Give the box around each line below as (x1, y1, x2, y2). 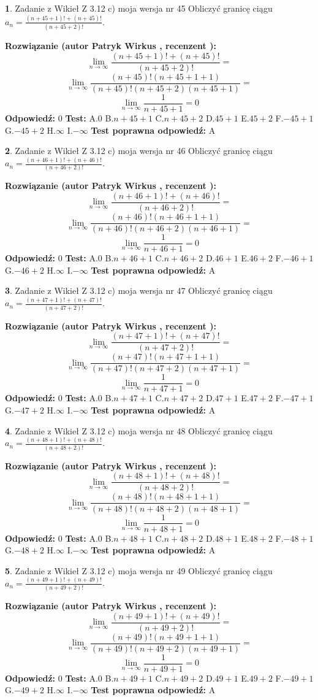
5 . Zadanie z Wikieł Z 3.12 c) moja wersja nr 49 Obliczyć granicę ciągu (5, 564, 273, 577)
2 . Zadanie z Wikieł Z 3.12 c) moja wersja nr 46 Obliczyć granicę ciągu (5, 144, 273, 157)
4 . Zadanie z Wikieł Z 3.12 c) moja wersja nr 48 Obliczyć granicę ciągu (5, 424, 273, 437)
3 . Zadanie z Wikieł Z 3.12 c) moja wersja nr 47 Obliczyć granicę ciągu (5, 284, 273, 297)
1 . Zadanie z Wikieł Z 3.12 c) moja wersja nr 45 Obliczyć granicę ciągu (5, 2, 273, 14)
